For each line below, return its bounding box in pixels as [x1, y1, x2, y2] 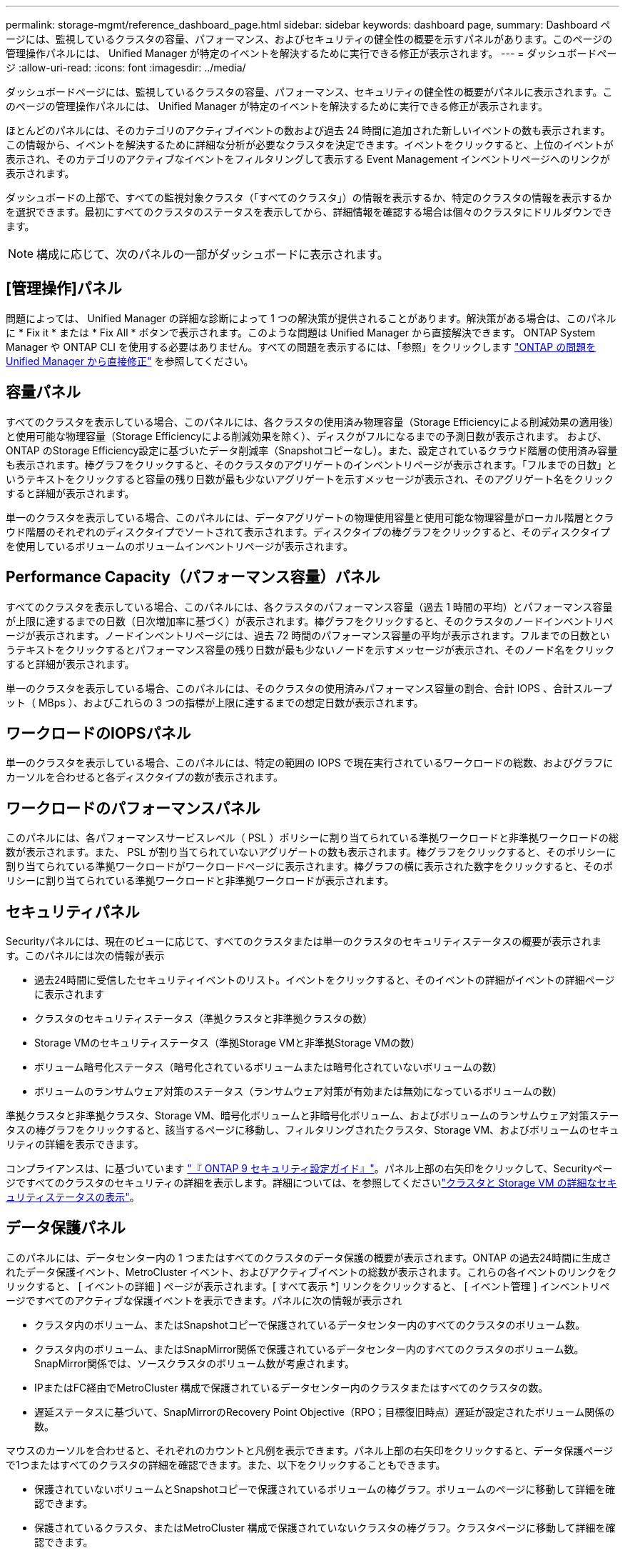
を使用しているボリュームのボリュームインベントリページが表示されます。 [6, 539, 354, 552]
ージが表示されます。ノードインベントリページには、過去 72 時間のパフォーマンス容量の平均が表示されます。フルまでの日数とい [6, 629, 610, 641]
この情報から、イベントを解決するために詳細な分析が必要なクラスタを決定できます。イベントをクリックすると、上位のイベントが [6, 139, 614, 151]
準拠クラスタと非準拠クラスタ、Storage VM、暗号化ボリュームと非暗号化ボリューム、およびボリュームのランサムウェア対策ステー [6, 1109, 619, 1122]
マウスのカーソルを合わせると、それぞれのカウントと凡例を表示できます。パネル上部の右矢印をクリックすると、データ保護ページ [6, 1444, 614, 1457]
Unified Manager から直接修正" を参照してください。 [6, 354, 254, 367]
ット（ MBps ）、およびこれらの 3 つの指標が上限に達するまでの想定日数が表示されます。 [6, 696, 424, 709]
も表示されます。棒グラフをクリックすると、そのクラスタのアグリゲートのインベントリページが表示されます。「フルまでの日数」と [6, 458, 617, 471]
